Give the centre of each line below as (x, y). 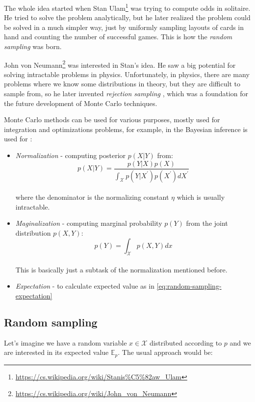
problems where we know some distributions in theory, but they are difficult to (122, 84)
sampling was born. (33, 46)
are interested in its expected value (56, 352)
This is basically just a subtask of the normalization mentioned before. (121, 269)
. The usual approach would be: (165, 352)
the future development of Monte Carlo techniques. (81, 103)
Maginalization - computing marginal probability (89, 223)
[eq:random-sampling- (189, 286)
